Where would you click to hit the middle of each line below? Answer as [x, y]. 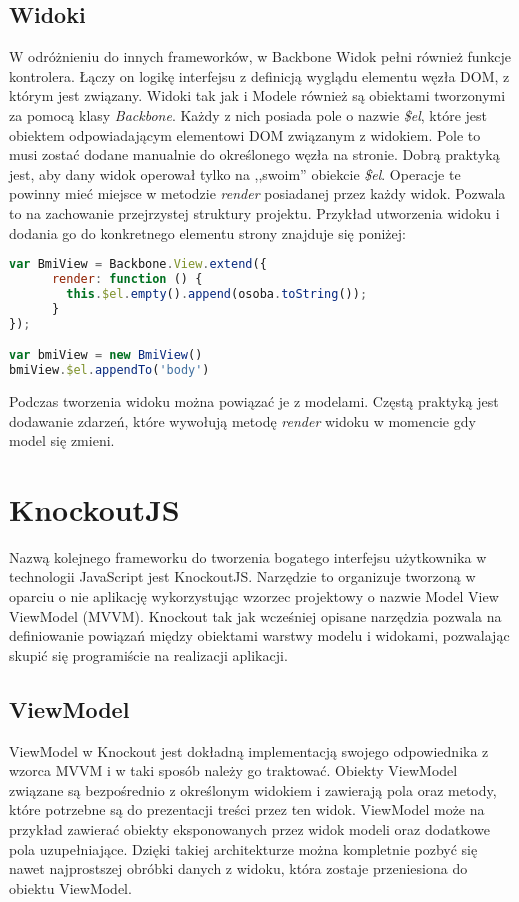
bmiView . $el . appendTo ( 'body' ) [109, 370]
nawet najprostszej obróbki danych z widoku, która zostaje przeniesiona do [238, 868]
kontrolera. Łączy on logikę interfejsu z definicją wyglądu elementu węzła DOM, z [259, 75]
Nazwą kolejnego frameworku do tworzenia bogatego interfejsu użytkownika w [248, 556]
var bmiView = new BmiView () [106, 355]
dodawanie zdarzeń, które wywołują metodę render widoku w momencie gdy [242, 420]
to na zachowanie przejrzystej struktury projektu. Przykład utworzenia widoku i [254, 212]
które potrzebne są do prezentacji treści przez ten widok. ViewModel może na [247, 809]
